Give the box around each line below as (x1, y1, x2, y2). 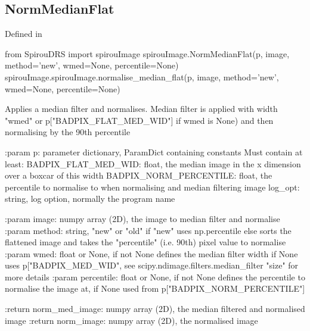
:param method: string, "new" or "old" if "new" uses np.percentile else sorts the (5, 224, 292, 236)
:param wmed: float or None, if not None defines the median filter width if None (5, 247, 298, 260)
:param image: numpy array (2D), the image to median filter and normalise (5, 212, 280, 224)
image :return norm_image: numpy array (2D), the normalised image (5, 314, 258, 326)
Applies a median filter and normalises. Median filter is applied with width (5, 102, 278, 115)
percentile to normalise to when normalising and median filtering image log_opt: (5, 180, 300, 193)
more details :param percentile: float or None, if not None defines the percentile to (5, 270, 305, 283)
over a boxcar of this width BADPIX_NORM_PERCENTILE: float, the (5, 169, 272, 182)
